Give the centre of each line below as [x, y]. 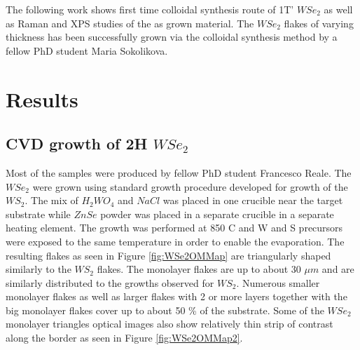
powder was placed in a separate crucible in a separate [217, 214]
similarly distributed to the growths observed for [110, 282]
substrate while [38, 214]
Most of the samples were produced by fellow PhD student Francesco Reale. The [179, 172]
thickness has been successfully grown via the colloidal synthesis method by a [172, 37]
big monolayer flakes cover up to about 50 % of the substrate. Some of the [165, 310]
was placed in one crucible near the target [253, 200]
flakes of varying [319, 23]
